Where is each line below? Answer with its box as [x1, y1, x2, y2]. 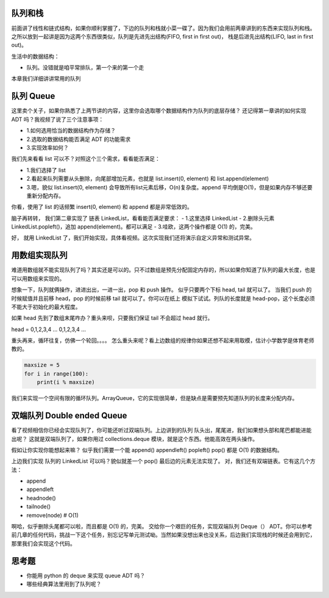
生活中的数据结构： [11, 53, 60, 60]
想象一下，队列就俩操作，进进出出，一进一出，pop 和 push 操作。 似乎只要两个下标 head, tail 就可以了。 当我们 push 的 [11, 286, 312, 293]
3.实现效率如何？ [26, 144, 69, 151]
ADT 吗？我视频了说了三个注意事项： [11, 115, 104, 123]
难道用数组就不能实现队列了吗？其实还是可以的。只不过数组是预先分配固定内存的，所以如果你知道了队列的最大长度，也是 [11, 266, 316, 274]
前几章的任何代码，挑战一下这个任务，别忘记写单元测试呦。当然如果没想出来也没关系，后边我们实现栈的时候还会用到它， [11, 531, 316, 539]
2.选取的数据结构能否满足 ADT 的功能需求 [26, 135, 131, 143]
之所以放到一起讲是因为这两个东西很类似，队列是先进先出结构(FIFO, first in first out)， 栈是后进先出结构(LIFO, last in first [11, 32, 314, 40]
